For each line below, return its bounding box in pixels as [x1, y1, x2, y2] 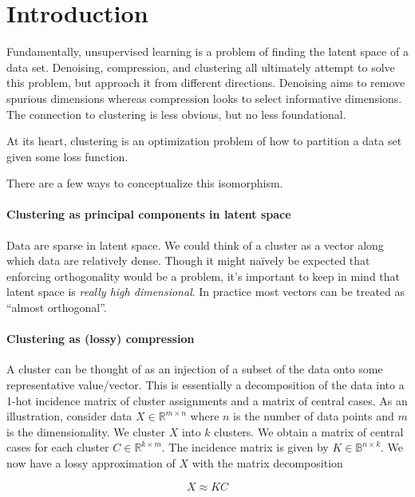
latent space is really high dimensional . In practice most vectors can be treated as [6, 283, 405, 300]
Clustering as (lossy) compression [6, 330, 195, 347]
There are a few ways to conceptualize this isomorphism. [6, 175, 283, 191]
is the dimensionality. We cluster [6, 423, 165, 440]
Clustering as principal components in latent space [6, 206, 291, 223]
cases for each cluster [6, 439, 109, 456]
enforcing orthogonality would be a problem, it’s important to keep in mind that [6, 267, 401, 284]
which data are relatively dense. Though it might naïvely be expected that [6, 252, 370, 269]
